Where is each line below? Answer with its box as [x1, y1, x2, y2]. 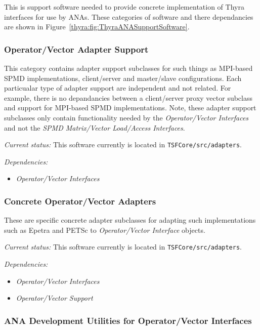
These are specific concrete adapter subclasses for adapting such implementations [4, 215, 256, 225]
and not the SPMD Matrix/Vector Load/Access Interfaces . [4, 122, 185, 133]
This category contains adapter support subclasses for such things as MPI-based [4, 63, 253, 73]
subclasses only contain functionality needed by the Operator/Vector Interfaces [4, 112, 249, 122]
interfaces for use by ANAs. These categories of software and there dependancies [4, 11, 253, 22]
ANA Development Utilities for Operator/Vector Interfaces [4, 314, 252, 326]
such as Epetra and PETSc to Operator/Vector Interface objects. [4, 224, 205, 235]
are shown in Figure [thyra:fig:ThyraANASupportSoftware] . [4, 21, 190, 32]
